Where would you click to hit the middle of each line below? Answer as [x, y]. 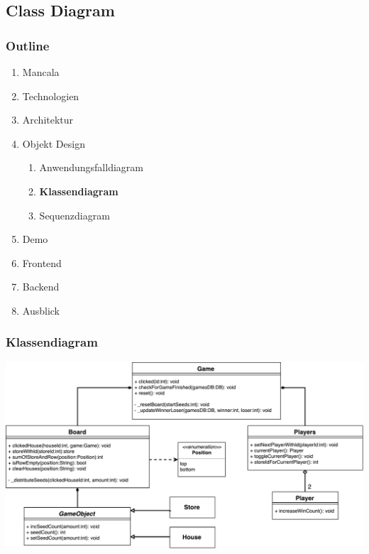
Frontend [42, 262]
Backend [41, 287]
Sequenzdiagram [75, 215]
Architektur [48, 120]
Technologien [51, 96]
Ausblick [41, 310]
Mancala [41, 72]
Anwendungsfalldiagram [91, 167]
